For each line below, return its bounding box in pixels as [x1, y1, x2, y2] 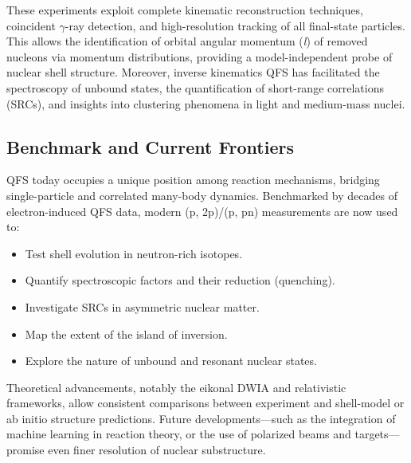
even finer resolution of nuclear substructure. [48, 441, 266, 458]
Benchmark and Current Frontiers [6, 134, 294, 159]
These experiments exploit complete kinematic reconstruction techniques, [6, 2, 363, 18]
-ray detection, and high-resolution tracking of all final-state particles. [65, 17, 405, 33]
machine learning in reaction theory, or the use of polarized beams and [6, 426, 351, 442]
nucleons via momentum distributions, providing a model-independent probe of [6, 48, 393, 65]
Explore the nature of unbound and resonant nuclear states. [25, 352, 317, 369]
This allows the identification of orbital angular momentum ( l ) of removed [6, 33, 368, 49]
